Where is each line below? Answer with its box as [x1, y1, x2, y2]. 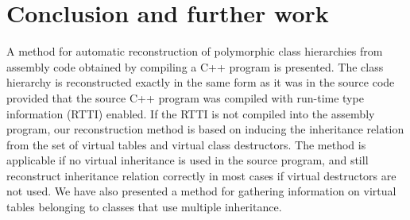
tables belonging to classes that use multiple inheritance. [6, 199, 282, 215]
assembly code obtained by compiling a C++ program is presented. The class [6, 58, 384, 75]
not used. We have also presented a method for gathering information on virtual [6, 183, 396, 199]
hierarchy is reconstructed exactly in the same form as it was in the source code [6, 74, 395, 91]
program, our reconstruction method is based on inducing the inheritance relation [6, 121, 404, 137]
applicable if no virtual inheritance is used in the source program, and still [6, 152, 369, 168]
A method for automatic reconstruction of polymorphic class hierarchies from [6, 43, 383, 60]
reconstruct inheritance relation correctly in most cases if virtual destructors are [6, 167, 396, 183]
